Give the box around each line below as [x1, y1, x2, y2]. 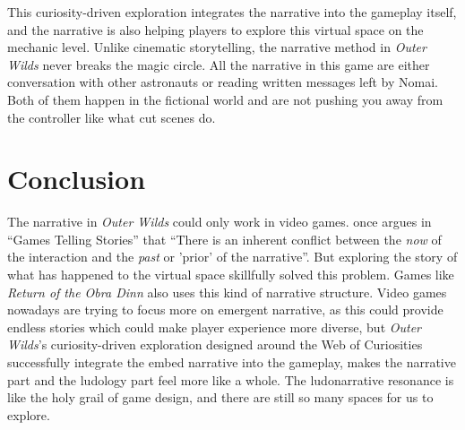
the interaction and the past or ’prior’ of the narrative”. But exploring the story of [7, 247, 458, 266]
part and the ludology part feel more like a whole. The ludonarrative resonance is [7, 370, 454, 389]
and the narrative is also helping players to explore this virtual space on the [7, 20, 424, 39]
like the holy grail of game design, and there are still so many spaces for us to [7, 388, 434, 407]
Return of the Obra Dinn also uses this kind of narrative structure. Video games [7, 282, 447, 301]
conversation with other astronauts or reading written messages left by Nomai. [7, 73, 438, 91]
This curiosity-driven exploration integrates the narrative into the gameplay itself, [7, 3, 457, 21]
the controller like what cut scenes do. [7, 107, 216, 126]
